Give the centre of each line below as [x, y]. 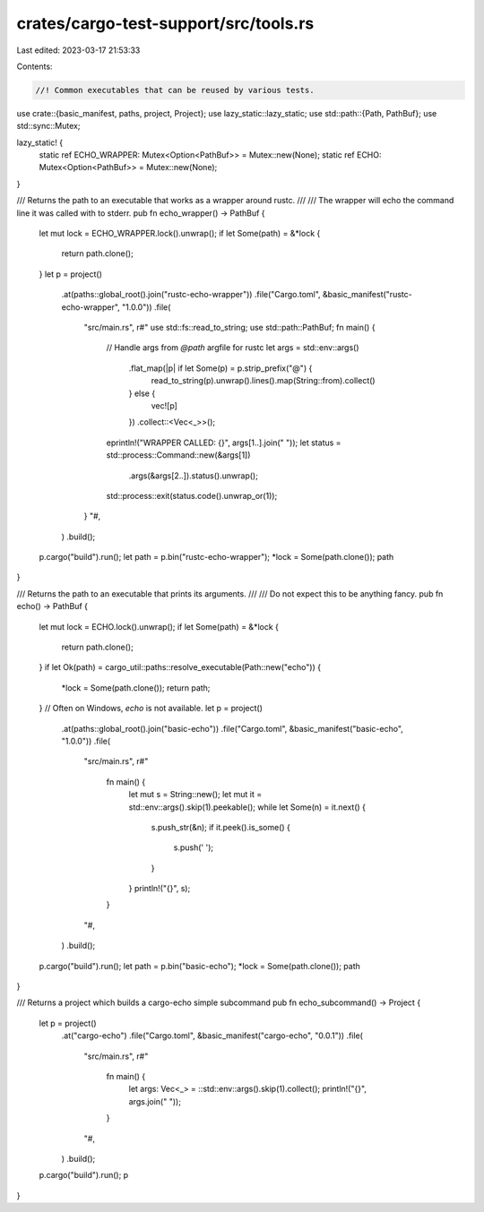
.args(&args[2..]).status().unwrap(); [194, 476]
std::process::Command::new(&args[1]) [178, 455]
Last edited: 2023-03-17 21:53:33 [78, 50]
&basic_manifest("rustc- [367, 295]
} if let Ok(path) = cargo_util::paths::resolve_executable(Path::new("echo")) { [180, 667]
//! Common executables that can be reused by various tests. [175, 90]
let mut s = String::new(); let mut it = [195, 795]
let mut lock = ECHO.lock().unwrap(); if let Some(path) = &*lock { [159, 626]
